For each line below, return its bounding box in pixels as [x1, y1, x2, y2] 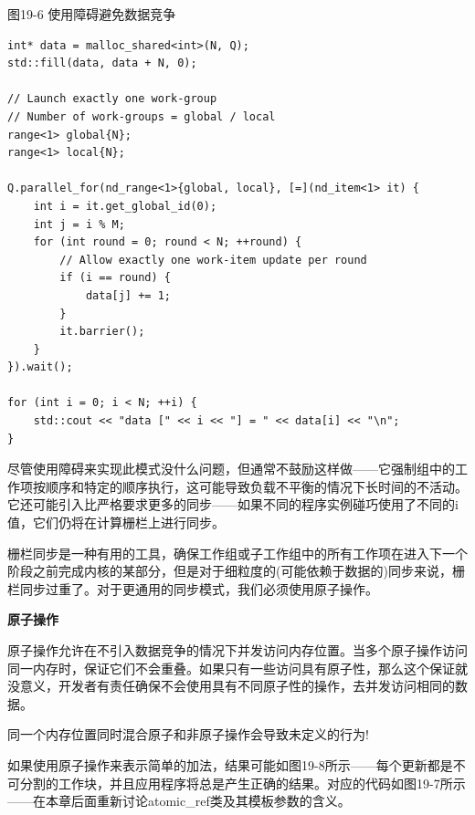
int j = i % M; [33, 217, 125, 231]
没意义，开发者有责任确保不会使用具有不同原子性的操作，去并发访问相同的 [7, 676, 455, 695]
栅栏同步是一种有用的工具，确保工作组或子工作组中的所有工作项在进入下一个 [7, 543, 468, 562]
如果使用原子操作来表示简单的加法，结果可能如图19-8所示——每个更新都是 [7, 755, 453, 774]
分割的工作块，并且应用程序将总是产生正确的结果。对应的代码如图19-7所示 [19, 773, 466, 792]
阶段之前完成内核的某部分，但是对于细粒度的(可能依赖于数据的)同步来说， [7, 561, 452, 580]
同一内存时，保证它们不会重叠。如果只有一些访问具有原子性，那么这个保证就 [7, 658, 468, 677]
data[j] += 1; [85, 288, 171, 302]
